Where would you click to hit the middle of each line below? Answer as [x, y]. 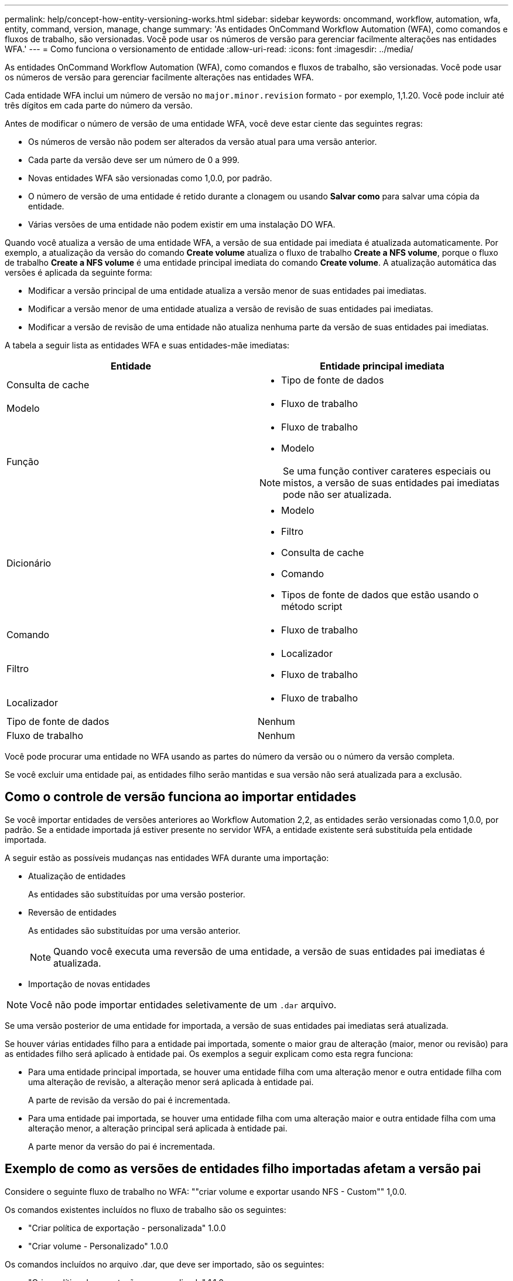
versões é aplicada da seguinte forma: [78, 272]
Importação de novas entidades [89, 984]
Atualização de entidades [77, 876]
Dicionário [29, 563]
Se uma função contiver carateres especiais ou [387, 471]
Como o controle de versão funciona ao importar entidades [181, 797]
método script [312, 606]
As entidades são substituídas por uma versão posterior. [137, 894]
